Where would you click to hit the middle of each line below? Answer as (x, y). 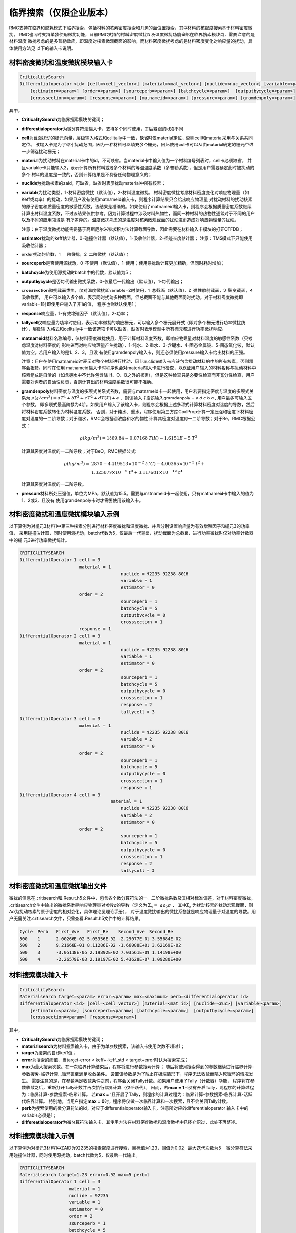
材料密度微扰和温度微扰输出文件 (58, 886)
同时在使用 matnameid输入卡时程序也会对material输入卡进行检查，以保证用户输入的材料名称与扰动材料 (147, 368)
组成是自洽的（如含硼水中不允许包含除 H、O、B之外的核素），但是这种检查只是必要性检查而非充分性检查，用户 (142, 375)
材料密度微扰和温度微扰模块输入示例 (64, 514)
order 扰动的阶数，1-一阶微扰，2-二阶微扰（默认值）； (76, 254)
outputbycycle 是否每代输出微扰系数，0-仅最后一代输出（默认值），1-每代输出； (102, 282)
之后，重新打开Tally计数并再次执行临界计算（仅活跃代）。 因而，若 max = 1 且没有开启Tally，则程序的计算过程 (144, 1088)
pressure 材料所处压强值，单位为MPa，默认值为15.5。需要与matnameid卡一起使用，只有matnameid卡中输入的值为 (138, 493)
